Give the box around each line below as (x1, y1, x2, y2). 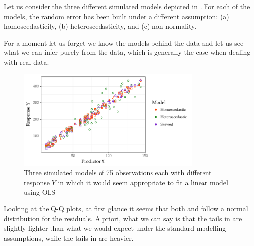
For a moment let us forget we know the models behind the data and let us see (4, 37, 244, 48)
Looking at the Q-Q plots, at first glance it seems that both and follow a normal (4, 203, 248, 213)
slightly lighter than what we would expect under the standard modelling (4, 223, 226, 233)
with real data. (4, 56, 49, 67)
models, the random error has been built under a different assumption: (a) (4, 11, 229, 21)
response (24, 177, 50, 187)
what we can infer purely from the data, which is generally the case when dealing (4, 47, 251, 57)
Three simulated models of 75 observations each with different (24, 167, 212, 178)
